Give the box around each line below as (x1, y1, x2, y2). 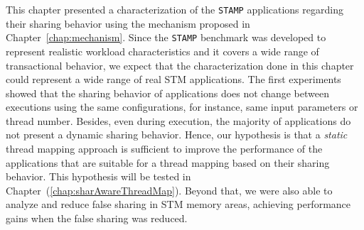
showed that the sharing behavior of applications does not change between (6, 85, 329, 100)
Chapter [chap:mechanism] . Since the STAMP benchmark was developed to (6, 30, 326, 45)
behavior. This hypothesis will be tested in (6, 169, 191, 184)
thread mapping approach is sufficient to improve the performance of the (6, 141, 323, 156)
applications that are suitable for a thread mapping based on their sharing (6, 155, 330, 170)
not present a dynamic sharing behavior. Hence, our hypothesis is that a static (6, 127, 348, 142)
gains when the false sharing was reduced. (6, 211, 188, 226)
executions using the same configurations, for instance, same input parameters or (6, 99, 358, 114)
